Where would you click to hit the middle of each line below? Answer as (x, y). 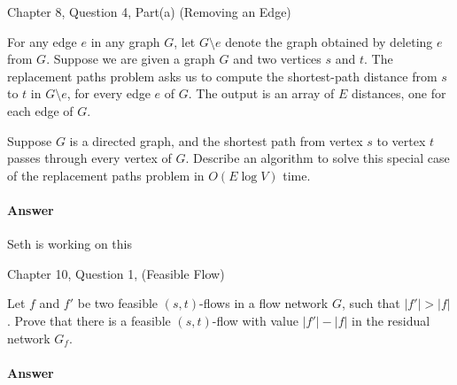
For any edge (42, 41)
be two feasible (118, 303)
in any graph (125, 41)
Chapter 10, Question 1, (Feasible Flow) (116, 273)
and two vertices (277, 59)
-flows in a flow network (264, 303)
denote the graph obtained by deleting (329, 41)
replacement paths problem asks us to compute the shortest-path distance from (222, 76)
